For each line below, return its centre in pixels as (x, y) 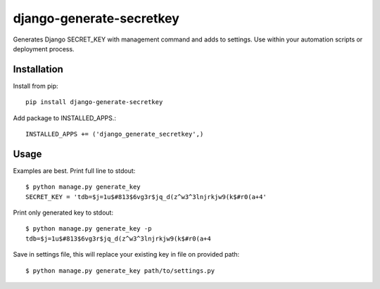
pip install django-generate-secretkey (94, 102)
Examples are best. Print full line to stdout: (74, 171)
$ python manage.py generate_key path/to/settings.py (120, 270)
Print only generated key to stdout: (63, 213)
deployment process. (44, 49)
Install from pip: (36, 86)
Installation (38, 69)
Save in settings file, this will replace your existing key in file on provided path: (126, 255)
